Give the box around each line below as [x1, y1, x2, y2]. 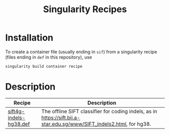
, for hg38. [126, 120, 151, 127]
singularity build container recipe [5, 64, 82, 69]
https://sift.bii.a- [41, 114, 80, 121]
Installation [5, 32, 54, 43]
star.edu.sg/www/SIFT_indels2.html [41, 120, 126, 127]
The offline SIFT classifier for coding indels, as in [41, 108, 157, 115]
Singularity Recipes [42, 4, 127, 15]
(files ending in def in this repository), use [5, 54, 93, 60]
